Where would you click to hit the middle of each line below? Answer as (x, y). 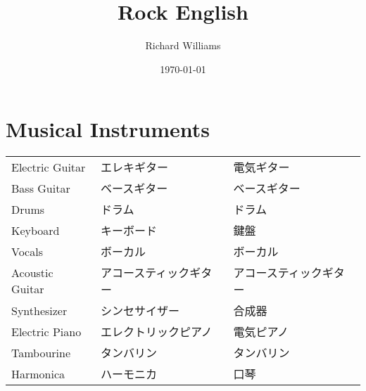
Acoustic (32, 273)
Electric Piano (46, 331)
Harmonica (38, 373)
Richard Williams (183, 45)
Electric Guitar (49, 167)
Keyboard (36, 230)
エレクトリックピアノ (157, 332)
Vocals (27, 251)
